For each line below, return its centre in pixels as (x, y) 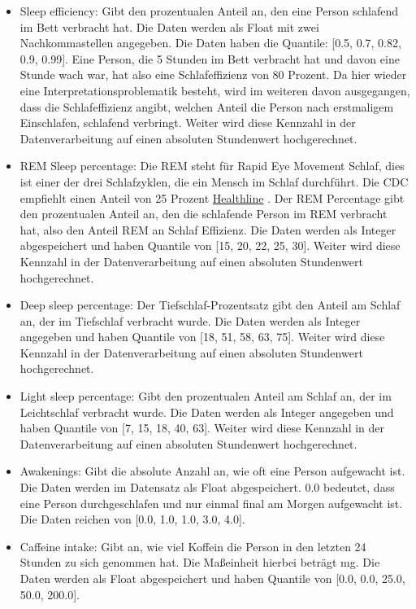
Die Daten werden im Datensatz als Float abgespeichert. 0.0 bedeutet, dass (207, 487)
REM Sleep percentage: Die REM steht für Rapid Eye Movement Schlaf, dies (212, 166)
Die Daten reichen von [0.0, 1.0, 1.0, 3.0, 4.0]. (132, 519)
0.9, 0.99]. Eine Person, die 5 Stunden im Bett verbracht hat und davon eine (210, 58)
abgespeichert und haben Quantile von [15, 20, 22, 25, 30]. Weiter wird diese (210, 245)
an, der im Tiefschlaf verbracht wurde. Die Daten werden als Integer (190, 320)
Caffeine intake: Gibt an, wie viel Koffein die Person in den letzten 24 (193, 546)
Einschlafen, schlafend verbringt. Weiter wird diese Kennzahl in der (188, 123)
